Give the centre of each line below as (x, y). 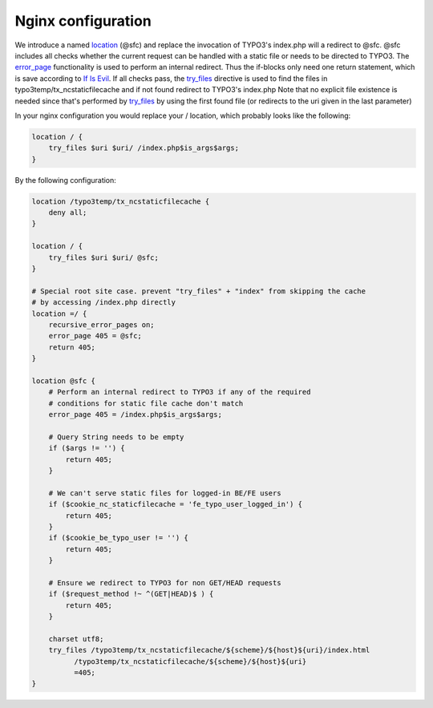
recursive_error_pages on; (102, 324)
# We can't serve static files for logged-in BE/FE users (165, 493)
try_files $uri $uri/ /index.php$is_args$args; (144, 148)
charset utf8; (76, 639)
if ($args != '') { (87, 448)
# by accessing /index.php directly (104, 302)
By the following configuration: (65, 180)
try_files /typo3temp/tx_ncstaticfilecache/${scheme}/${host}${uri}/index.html (209, 650)
